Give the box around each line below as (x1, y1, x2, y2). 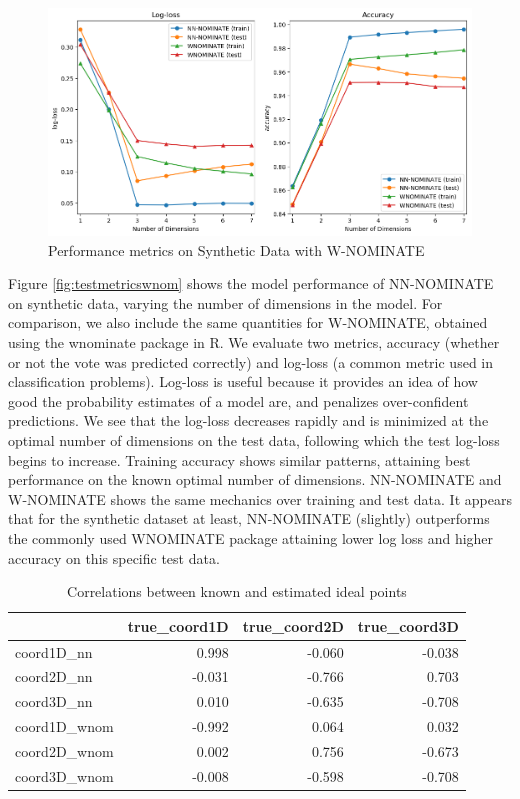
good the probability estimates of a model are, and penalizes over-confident (8, 390, 469, 411)
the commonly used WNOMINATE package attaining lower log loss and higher (8, 528, 494, 549)
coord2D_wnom (15, 741, 114, 762)
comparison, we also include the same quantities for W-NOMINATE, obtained (8, 312, 488, 333)
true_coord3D (357, 615, 459, 636)
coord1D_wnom (15, 716, 114, 737)
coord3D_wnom (15, 765, 114, 786)
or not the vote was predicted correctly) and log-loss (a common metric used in (8, 351, 494, 372)
